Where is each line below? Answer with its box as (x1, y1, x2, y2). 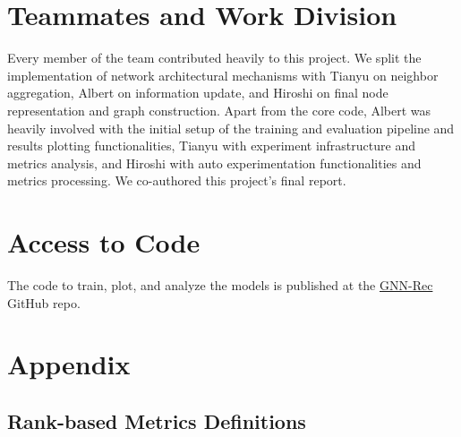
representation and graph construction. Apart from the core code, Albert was (7, 100, 431, 119)
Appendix (7, 346, 131, 382)
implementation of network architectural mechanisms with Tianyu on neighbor (7, 65, 439, 84)
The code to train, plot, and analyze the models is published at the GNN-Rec (7, 276, 433, 294)
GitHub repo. (7, 293, 81, 312)
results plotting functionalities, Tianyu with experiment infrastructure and (7, 136, 415, 155)
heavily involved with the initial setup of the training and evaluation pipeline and (7, 118, 455, 137)
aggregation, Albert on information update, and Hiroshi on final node (7, 83, 388, 102)
